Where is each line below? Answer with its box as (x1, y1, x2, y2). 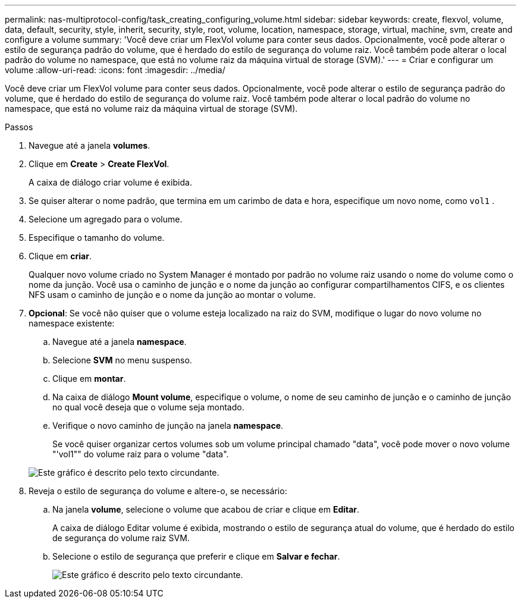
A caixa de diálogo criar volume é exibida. (29, 177, 192, 187)
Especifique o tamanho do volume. (29, 233, 165, 243)
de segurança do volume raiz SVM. (52, 533, 190, 543)
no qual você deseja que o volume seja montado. (52, 402, 244, 412)
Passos (5, 122, 33, 132)
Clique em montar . (52, 373, 126, 384)
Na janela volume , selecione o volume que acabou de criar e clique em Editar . (52, 504, 360, 514)
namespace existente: (29, 318, 115, 328)
